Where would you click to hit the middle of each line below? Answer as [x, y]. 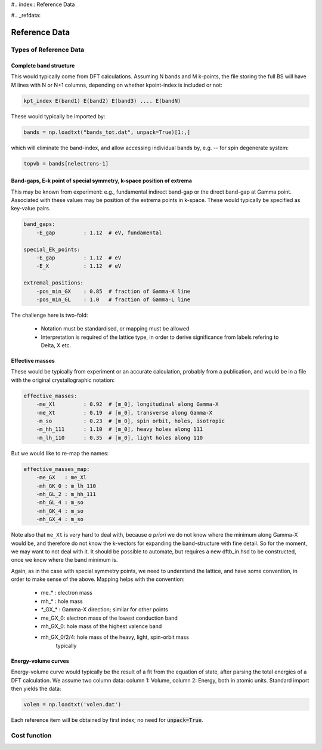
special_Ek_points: [52, 249]
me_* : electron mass [66, 593]
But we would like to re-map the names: [60, 453]
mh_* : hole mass [62, 601]
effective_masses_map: [57, 469]
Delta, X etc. [56, 345]
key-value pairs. [31, 209]
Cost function [31, 735]
